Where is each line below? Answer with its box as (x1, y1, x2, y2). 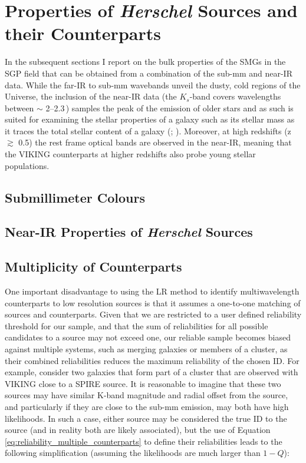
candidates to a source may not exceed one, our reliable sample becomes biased (5, 331, 291, 343)
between (5, 101, 34, 114)
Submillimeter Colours (5, 188, 146, 206)
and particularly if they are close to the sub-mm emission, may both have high (5, 400, 289, 412)
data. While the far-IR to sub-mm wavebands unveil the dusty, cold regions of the (5, 78, 301, 91)
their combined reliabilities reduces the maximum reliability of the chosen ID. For (5, 354, 300, 366)
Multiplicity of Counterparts (5, 257, 182, 276)
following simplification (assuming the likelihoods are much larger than (5, 447, 261, 459)
